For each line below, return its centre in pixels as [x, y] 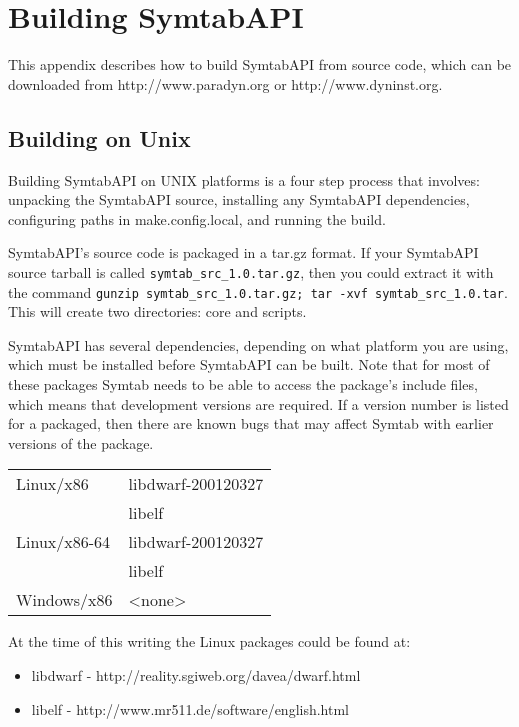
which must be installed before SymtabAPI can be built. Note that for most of [249, 364]
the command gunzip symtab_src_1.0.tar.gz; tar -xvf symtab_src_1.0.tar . [258, 291]
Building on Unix [99, 137]
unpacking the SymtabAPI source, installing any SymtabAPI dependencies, [239, 199]
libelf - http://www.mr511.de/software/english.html [190, 708]
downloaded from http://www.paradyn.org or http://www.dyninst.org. [225, 83]
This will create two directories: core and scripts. [157, 311]
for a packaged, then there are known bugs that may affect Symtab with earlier [251, 423]
